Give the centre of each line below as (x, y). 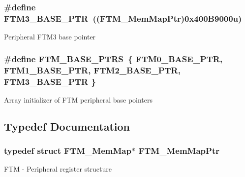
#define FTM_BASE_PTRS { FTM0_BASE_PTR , (113, 58)
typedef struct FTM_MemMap (68, 151)
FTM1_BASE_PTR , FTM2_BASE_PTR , (92, 70)
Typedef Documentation (67, 126)
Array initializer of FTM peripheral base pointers (78, 99)
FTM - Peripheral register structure (58, 169)
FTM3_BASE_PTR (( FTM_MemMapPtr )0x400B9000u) (123, 18)
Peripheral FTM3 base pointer (50, 37)
